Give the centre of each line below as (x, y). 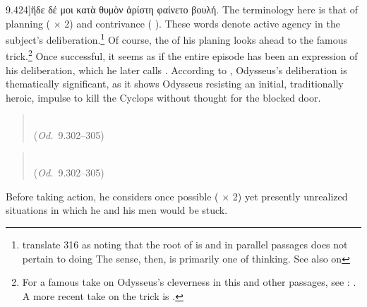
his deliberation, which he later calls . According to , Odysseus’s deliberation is (176, 70)
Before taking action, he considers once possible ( (112, 196)
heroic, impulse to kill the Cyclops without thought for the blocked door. (163, 97)
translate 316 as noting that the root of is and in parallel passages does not (185, 245)
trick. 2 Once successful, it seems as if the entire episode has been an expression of (182, 55)
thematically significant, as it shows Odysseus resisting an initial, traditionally (175, 84)
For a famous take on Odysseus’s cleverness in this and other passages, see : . (189, 282)
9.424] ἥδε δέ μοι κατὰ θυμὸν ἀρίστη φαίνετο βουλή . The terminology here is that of (182, 9)
